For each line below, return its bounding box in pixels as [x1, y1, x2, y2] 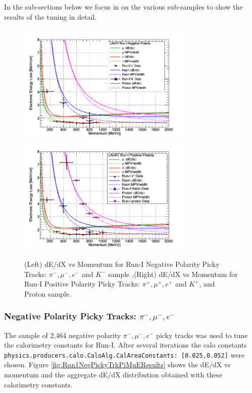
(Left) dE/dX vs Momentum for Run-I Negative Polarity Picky [24, 259, 220, 269]
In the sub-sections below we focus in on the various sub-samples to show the [4, 2, 243, 12]
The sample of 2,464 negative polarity [4, 329, 121, 340]
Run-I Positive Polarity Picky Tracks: [24, 278, 140, 289]
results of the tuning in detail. [4, 11, 97, 22]
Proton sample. [24, 288, 71, 299]
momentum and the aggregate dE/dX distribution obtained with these [4, 369, 223, 380]
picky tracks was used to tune [156, 329, 248, 340]
